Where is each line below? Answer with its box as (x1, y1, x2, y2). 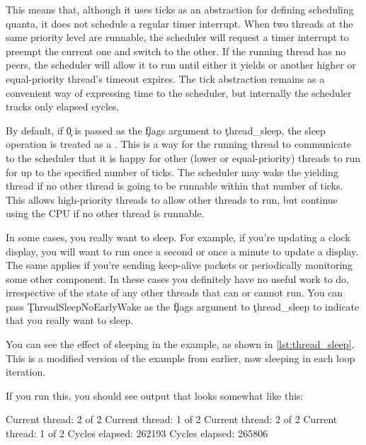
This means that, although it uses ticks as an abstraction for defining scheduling (6, 2, 354, 16)
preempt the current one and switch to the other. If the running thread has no (6, 43, 346, 58)
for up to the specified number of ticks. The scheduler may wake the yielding (6, 164, 338, 179)
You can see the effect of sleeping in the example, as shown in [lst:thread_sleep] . (6, 337, 355, 352)
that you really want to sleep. (6, 313, 134, 328)
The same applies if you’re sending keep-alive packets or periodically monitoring (6, 258, 353, 272)
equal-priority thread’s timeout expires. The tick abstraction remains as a (6, 71, 325, 86)
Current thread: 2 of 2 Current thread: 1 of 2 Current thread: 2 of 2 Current (6, 412, 338, 427)
